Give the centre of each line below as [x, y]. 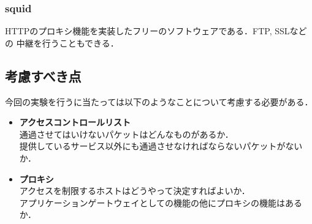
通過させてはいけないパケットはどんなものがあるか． [126, 134]
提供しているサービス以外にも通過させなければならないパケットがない [161, 146]
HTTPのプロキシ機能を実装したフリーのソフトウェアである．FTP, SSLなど [156, 31]
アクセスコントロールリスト [75, 122]
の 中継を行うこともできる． [62, 43]
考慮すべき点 [43, 76]
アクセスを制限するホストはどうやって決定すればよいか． [135, 191]
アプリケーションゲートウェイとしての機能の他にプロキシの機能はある [161, 202]
